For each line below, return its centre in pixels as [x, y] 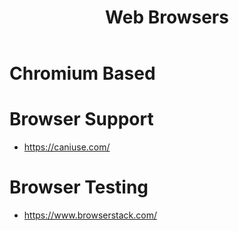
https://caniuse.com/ [67, 147]
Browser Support [81, 119]
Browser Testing [79, 187]
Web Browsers [167, 17]
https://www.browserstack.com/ [90, 215]
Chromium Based [82, 73]
